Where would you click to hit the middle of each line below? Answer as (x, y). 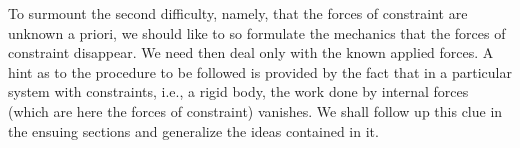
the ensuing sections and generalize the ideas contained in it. (193, 130)
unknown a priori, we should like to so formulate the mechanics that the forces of (257, 32)
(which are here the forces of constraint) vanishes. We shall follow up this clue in (255, 110)
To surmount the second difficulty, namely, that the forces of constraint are (238, 13)
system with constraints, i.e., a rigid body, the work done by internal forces (238, 91)
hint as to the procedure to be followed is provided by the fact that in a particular (260, 71)
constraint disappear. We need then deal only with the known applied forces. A (251, 52)
